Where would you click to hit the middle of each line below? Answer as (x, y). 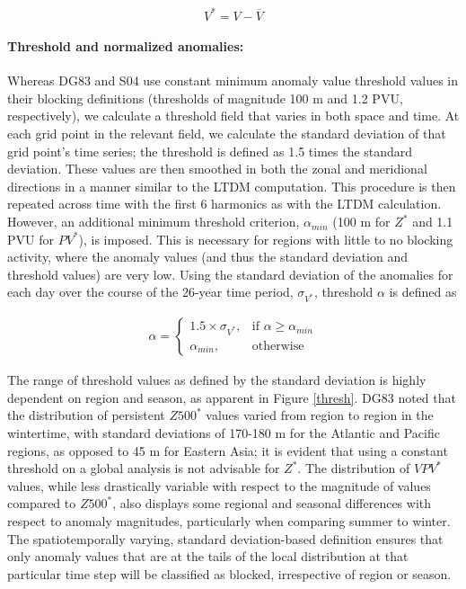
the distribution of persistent (86, 415)
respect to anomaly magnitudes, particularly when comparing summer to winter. (229, 520)
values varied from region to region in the (320, 415)
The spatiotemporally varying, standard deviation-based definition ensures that (225, 538)
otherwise (278, 346)
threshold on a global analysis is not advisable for (144, 468)
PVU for (31, 239)
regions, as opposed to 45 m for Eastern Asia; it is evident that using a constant (228, 450)
